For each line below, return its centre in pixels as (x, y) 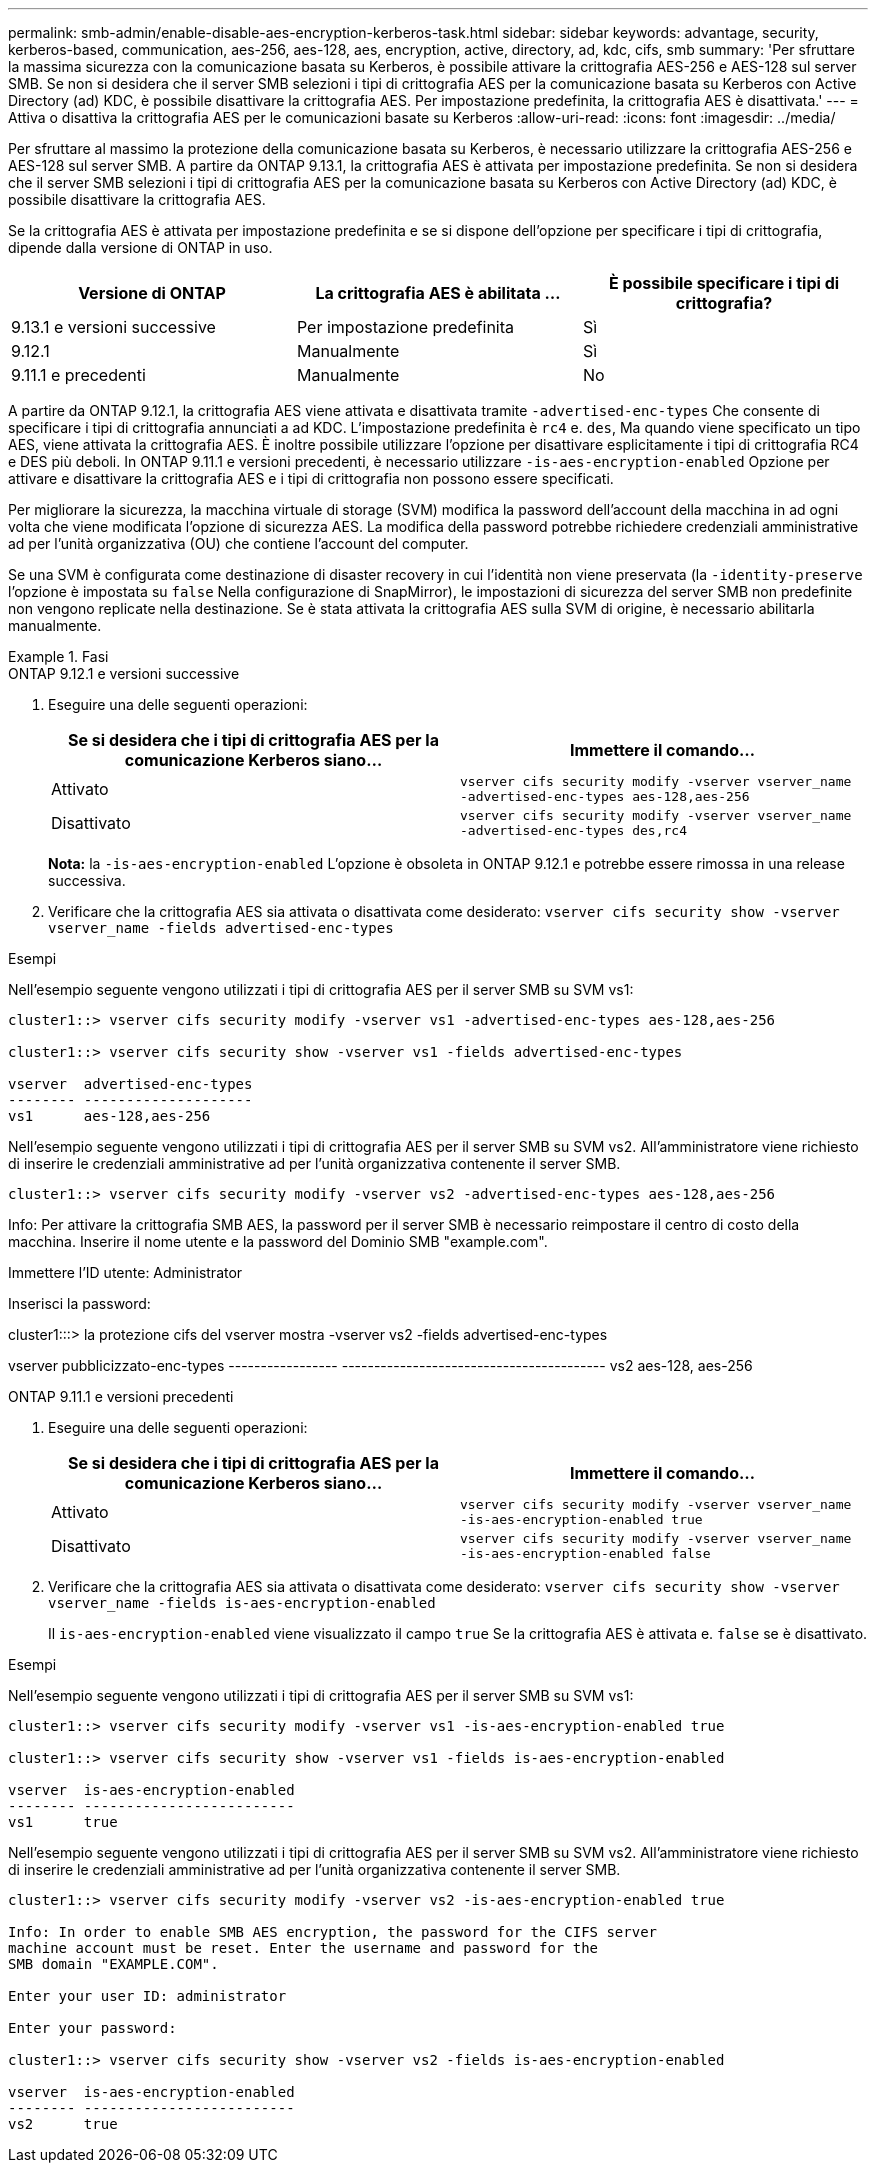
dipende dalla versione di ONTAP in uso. (140, 247)
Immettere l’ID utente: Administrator (125, 1272)
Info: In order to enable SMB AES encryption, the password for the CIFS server (333, 1932)
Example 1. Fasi (58, 656)
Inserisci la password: (79, 1303)
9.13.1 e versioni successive (113, 327)
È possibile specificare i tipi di (724, 283)
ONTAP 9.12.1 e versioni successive (124, 673)
